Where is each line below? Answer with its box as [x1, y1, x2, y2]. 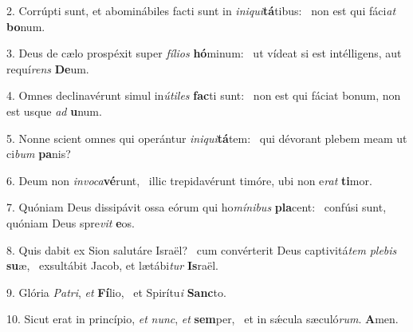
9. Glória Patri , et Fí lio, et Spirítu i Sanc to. [6, 283, 226, 300]
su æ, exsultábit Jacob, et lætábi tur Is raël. [6, 257, 218, 274]
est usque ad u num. [6, 102, 102, 119]
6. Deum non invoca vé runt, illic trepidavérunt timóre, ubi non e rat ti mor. [6, 172, 372, 188]
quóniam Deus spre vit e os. [6, 214, 135, 231]
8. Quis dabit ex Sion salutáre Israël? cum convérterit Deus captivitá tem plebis [6, 241, 397, 258]
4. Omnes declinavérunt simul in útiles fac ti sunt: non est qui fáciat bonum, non [6, 87, 401, 104]
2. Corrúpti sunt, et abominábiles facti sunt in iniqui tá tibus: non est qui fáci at [6, 2, 396, 18]
